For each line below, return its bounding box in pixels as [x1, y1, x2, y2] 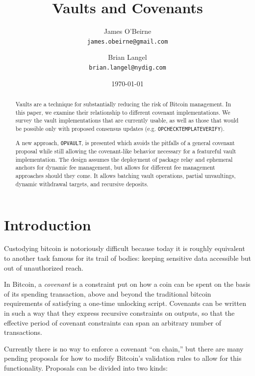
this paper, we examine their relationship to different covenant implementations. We [15, 108, 230, 116]
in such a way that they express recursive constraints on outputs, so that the [4, 307, 235, 318]
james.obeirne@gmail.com [87, 38, 168, 45]
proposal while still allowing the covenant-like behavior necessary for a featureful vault [15, 147, 236, 155]
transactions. [4, 327, 42, 337]
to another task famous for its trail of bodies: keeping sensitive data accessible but [4, 252, 251, 263]
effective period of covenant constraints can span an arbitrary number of [4, 317, 222, 327]
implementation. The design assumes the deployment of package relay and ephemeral [15, 155, 233, 163]
